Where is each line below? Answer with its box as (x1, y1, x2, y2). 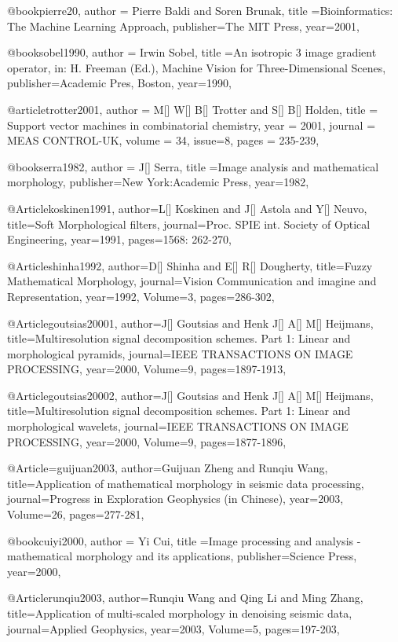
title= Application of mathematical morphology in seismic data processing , (7, 475, 364, 491)
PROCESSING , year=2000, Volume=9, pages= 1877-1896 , (7, 433, 287, 449)
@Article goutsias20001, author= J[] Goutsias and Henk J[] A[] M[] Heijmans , (7, 314, 374, 331)
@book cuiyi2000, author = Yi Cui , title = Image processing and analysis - (7, 532, 361, 548)
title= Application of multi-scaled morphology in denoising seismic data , (7, 605, 352, 621)
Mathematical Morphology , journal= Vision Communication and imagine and (7, 273, 377, 289)
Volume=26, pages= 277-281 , (7, 506, 144, 523)
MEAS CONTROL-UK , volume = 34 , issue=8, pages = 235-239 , (7, 132, 319, 149)
